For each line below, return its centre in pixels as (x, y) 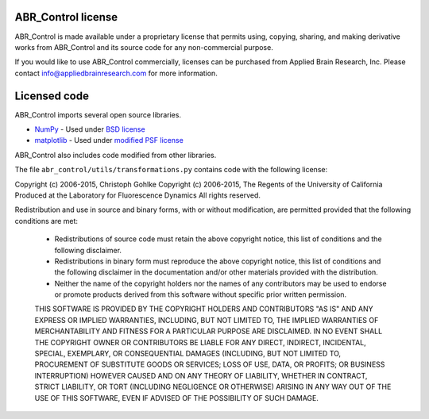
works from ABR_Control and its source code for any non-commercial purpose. (144, 47)
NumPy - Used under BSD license (90, 129)
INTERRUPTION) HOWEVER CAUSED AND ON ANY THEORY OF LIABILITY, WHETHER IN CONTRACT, (201, 375)
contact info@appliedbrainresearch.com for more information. (116, 73)
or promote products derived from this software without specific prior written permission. (201, 294)
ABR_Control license (66, 17)
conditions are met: (46, 221)
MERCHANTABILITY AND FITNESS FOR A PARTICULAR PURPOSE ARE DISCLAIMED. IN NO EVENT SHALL (209, 331)
